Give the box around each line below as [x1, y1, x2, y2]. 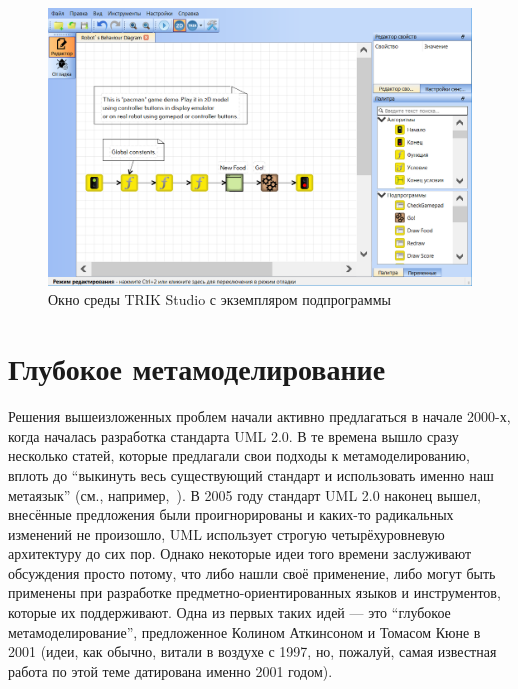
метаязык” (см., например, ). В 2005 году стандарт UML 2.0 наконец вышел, [8, 484, 481, 505]
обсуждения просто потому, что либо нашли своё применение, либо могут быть [8, 562, 496, 583]
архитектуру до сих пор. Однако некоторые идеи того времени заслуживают [8, 543, 472, 564]
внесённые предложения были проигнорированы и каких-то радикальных [8, 504, 454, 525]
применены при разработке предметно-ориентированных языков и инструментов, [8, 582, 501, 603]
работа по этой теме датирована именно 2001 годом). [8, 660, 333, 681]
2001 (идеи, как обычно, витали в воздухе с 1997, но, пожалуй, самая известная [8, 641, 497, 662]
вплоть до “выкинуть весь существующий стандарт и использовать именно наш [8, 464, 494, 485]
